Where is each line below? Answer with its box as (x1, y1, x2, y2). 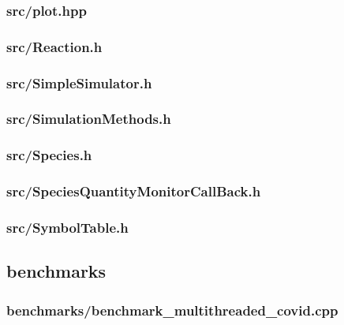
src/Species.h (6, 145, 92, 165)
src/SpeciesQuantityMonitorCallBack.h (6, 181, 261, 201)
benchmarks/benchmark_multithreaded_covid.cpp (6, 300, 338, 319)
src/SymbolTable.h (6, 217, 129, 237)
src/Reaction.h (6, 36, 103, 56)
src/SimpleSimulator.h (6, 73, 152, 92)
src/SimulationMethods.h (6, 109, 171, 129)
